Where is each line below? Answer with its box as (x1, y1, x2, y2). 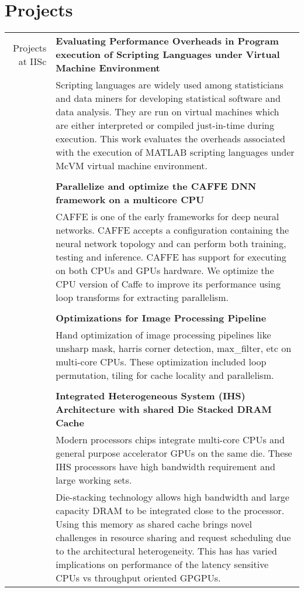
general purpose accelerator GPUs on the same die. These (56, 446, 292, 460)
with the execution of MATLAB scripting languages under (56, 145, 295, 159)
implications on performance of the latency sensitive (56, 557, 269, 572)
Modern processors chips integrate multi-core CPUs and (56, 433, 285, 447)
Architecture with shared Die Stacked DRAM (56, 402, 272, 416)
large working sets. (56, 473, 132, 487)
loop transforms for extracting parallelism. (56, 290, 229, 304)
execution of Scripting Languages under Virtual (56, 47, 280, 61)
